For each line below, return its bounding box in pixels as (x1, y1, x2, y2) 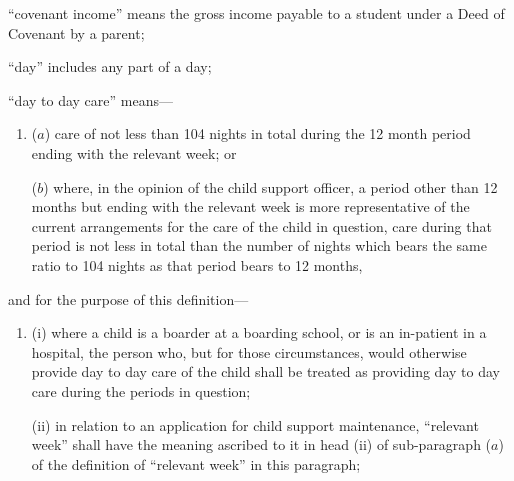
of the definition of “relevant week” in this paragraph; (31, 453, 361, 474)
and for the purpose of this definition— (8, 288, 249, 309)
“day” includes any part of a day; (8, 56, 212, 77)
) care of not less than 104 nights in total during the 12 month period (44, 123, 471, 144)
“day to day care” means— (8, 89, 173, 110)
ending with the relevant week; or (31, 142, 237, 163)
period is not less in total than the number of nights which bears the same (31, 235, 487, 256)
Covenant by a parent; (8, 22, 145, 43)
